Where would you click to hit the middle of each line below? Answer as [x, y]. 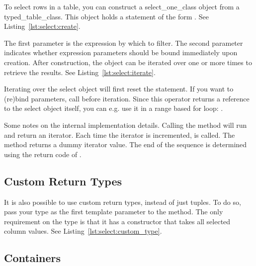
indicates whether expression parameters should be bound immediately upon [121, 52]
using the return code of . [43, 154]
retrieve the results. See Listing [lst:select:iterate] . [80, 72]
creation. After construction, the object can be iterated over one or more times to [128, 62]
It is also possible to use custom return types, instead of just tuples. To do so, [123, 202]
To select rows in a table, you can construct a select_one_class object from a [122, 6]
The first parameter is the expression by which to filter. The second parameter [124, 43]
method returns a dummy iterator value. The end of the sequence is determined [126, 144]
